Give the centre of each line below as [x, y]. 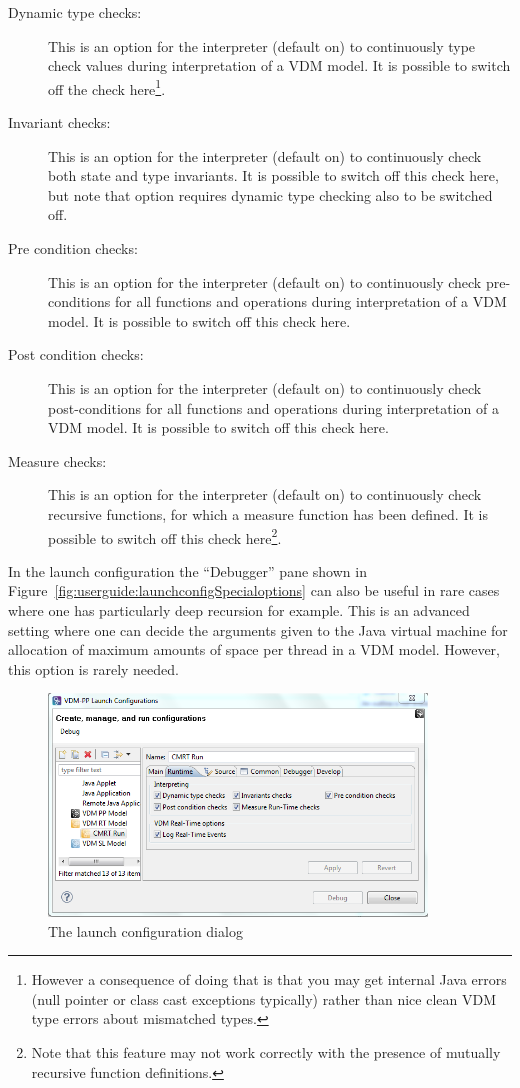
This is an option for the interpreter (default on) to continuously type [262, 45]
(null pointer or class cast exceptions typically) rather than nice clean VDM [264, 998]
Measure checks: [57, 460]
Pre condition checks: [73, 248]
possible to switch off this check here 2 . [165, 536]
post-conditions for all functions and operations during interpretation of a [273, 407]
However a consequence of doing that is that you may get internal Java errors [269, 979]
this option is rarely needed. [93, 668]
